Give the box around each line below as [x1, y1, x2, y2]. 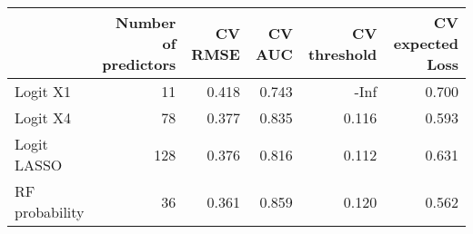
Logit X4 [15, 107, 72, 128]
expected [393, 33, 458, 54]
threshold [307, 43, 377, 64]
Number [116, 12, 176, 33]
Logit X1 [15, 81, 72, 102]
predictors [102, 54, 176, 74]
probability [15, 201, 85, 222]
